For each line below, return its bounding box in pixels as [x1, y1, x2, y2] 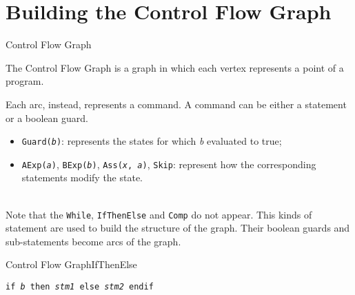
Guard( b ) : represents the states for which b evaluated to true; [21, 134, 282, 148]
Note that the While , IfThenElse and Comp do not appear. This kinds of [6, 207, 312, 221]
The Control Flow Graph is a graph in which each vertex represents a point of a [6, 60, 344, 74]
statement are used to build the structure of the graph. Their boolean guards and [6, 221, 350, 235]
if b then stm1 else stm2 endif [6, 282, 154, 292]
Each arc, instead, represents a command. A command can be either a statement [6, 96, 347, 111]
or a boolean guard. [6, 110, 88, 125]
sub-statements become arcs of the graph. [6, 234, 181, 248]
